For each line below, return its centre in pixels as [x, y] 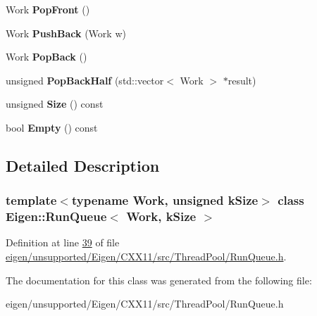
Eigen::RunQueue [56, 216]
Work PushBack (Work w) [66, 33]
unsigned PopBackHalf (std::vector [85, 80]
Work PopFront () [48, 9]
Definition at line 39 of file [63, 242]
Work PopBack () [46, 57]
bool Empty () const [52, 127]
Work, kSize [161, 216]
